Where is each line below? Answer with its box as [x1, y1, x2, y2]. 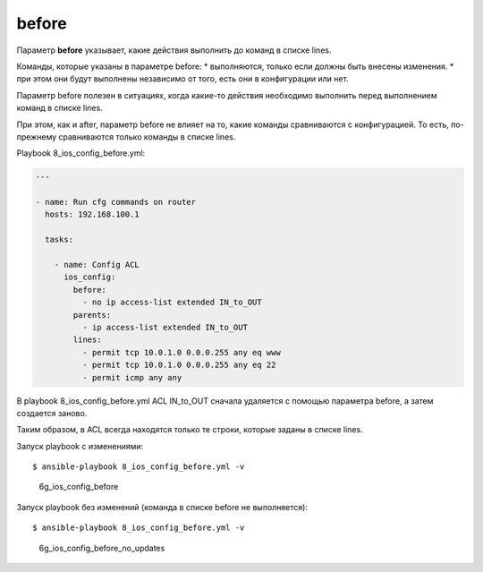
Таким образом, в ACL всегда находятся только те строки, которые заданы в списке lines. [16, 424, 363, 435]
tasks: [45, 235, 74, 245]
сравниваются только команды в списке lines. [58, 131, 236, 142]
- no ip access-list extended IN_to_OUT [81, 297, 263, 308]
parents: [72, 310, 112, 320]
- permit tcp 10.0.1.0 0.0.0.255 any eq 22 [81, 360, 276, 371]
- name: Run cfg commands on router [35, 197, 197, 208]
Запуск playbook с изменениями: [16, 440, 144, 451]
